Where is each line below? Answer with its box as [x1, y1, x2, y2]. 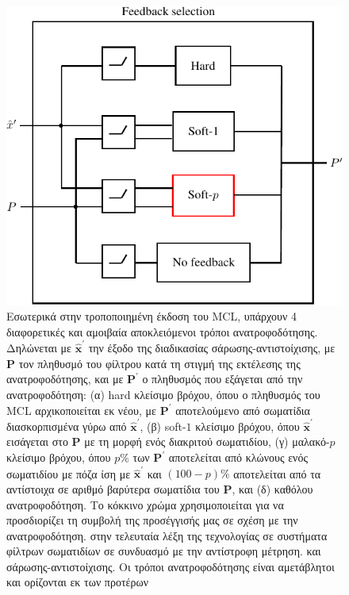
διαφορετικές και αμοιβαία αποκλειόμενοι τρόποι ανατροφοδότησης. [6, 323, 318, 340]
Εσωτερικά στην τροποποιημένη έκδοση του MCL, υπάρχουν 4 [6, 308, 297, 324]
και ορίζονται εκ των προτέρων [6, 574, 148, 590]
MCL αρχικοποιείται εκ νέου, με [6, 401, 156, 418]
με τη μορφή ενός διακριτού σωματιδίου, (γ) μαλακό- [84, 433, 330, 450]
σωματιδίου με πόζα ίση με [6, 465, 131, 482]
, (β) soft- [140, 417, 186, 434]
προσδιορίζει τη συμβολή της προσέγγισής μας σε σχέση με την [6, 512, 298, 528]
